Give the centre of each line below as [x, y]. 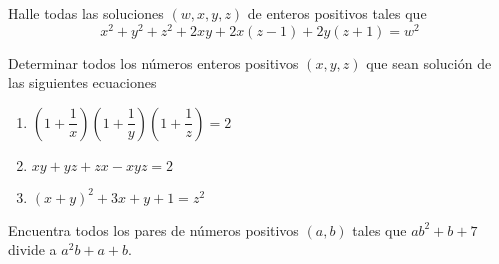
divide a [32, 249]
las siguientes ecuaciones [82, 82]
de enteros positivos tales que [337, 13]
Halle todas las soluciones [86, 13]
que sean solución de [429, 62]
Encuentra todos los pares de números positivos [153, 229]
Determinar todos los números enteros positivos [153, 62]
